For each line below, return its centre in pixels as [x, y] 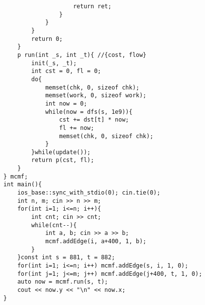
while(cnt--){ [54, 225]
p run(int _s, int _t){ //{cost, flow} [82, 55]
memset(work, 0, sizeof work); [96, 96]
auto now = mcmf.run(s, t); [63, 282]
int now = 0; [66, 103]
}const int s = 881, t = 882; [66, 258]
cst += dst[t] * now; [94, 120]
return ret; [92, 6]
